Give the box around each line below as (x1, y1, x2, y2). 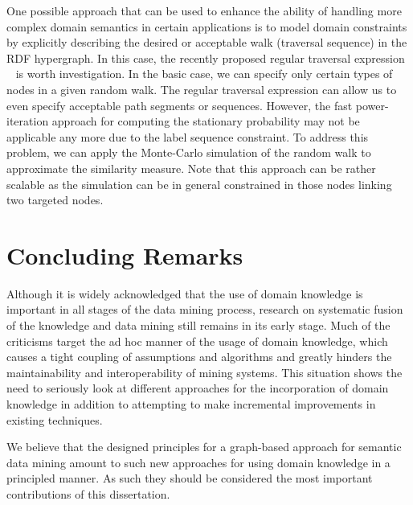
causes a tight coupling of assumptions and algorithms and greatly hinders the (6, 348, 392, 365)
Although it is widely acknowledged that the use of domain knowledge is (6, 285, 363, 302)
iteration (6, 113, 49, 129)
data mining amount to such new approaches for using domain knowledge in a (6, 454, 391, 470)
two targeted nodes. (6, 191, 104, 208)
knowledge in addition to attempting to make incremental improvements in (6, 396, 376, 412)
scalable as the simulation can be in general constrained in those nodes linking (6, 175, 392, 192)
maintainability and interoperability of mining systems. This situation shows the (6, 363, 403, 380)
